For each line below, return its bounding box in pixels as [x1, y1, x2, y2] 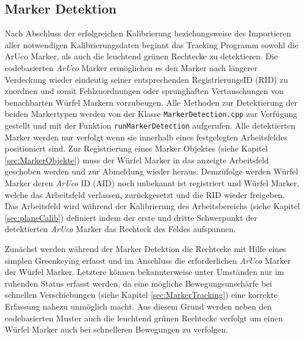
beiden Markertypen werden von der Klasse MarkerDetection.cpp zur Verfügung [5, 108, 297, 120]
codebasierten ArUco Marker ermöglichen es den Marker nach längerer [5, 61, 258, 73]
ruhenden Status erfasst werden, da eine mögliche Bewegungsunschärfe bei [5, 277, 272, 289]
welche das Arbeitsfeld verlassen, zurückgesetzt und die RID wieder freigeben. [5, 188, 285, 200]
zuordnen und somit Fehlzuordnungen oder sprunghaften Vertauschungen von [5, 85, 284, 97]
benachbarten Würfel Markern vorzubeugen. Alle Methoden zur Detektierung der [5, 96, 297, 108]
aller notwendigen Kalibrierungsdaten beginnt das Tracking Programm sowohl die [5, 38, 299, 51]
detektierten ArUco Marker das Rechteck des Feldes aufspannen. [5, 223, 236, 235]
